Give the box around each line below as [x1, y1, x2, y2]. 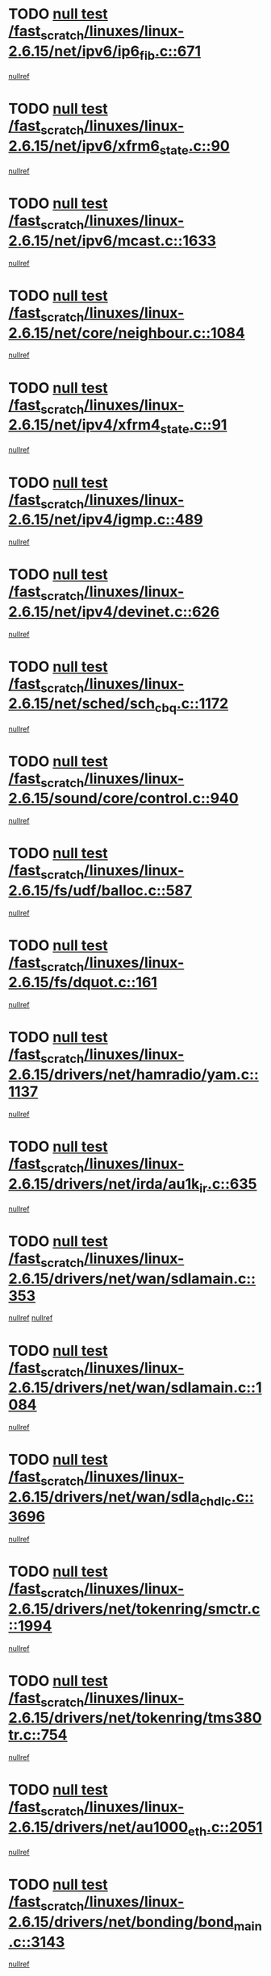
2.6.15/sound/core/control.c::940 [8, 790, 240, 807]
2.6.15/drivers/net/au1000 [8, 1818, 189, 1836]
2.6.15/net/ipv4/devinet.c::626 [8, 602, 220, 621]
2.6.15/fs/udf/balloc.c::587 [8, 881, 193, 899]
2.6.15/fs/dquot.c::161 [8, 973, 157, 992]
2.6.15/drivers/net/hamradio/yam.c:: [8, 1065, 260, 1083]
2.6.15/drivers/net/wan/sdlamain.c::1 [8, 1378, 262, 1397]
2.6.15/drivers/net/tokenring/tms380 [8, 1709, 262, 1727]
